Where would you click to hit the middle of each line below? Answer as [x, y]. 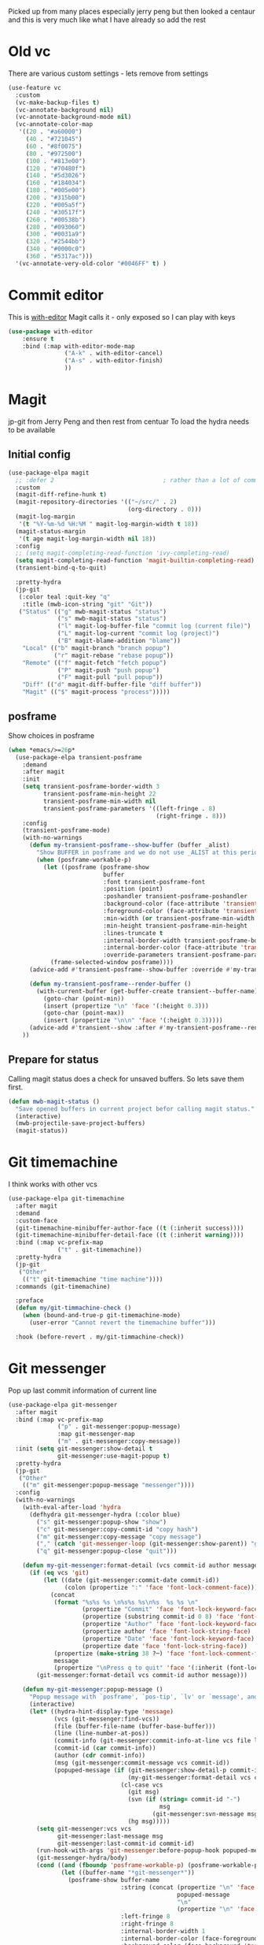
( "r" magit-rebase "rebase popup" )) [114, 655]
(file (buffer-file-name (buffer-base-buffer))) [135, 1726]
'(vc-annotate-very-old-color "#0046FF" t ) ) [91, 263]
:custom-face [37, 1220]
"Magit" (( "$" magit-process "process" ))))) [96, 692]
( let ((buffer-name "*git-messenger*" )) [128, 1873]
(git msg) [143, 1792]
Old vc [29, 52]
